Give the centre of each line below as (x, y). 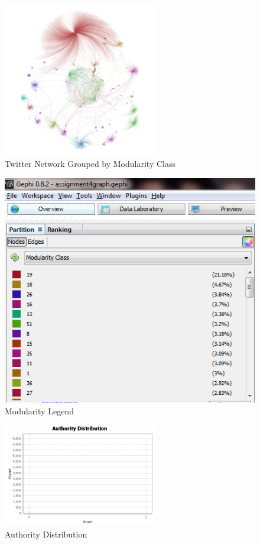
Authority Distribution (46, 534)
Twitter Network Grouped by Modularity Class (90, 163)
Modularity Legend (39, 411)
